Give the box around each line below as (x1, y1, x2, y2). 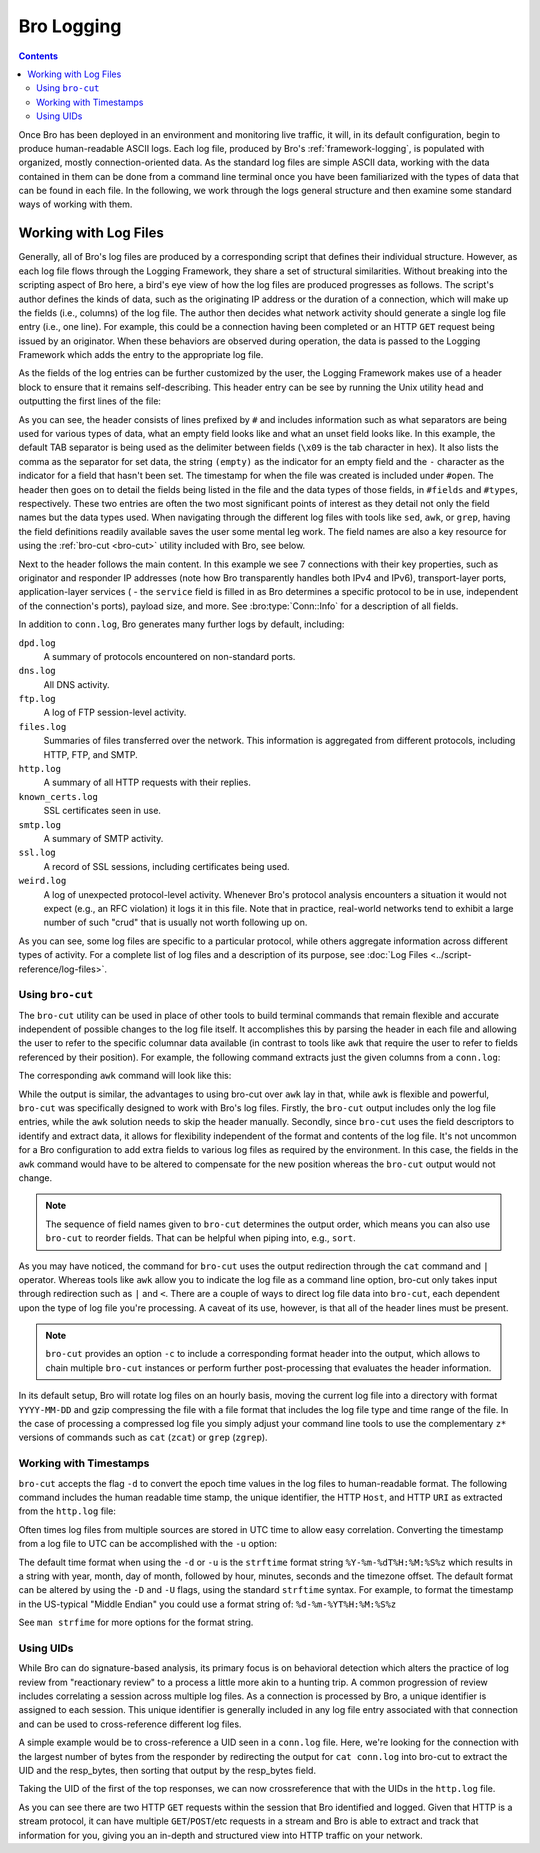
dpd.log (18, 637, 57, 649)
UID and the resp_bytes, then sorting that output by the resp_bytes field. (18, 1764, 317, 1776)
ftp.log (18, 693, 57, 705)
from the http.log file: (18, 1505, 117, 1517)
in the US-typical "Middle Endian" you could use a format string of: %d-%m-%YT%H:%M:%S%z (18, 1598, 397, 1610)
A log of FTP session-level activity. (43, 706, 187, 719)
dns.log (18, 665, 57, 677)
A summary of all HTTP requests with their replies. (43, 776, 252, 789)
